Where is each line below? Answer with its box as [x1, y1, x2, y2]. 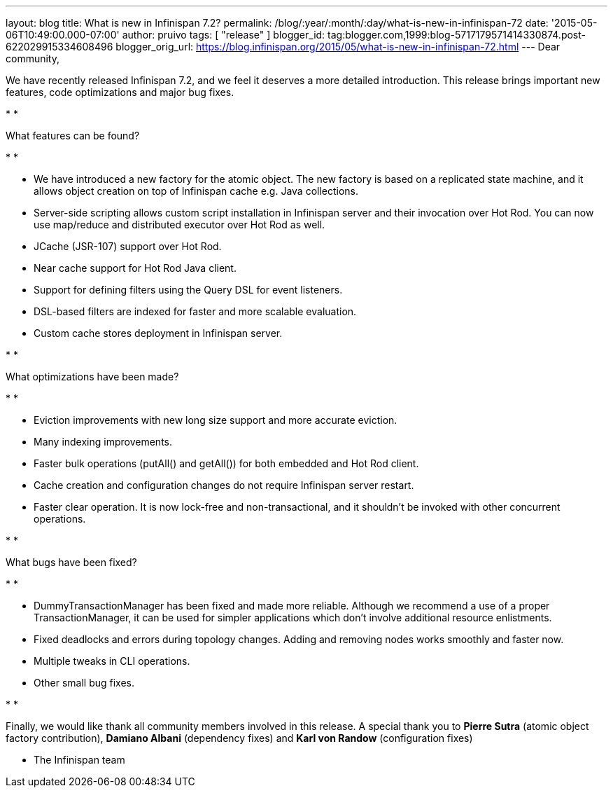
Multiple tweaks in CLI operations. [34, 655, 190, 667]
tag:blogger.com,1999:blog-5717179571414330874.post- [327, 29, 586, 41]
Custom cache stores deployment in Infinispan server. [34, 327, 283, 339]
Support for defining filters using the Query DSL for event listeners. [34, 284, 343, 296]
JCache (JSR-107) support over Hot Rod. [34, 240, 222, 252]
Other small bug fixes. [34, 677, 135, 689]
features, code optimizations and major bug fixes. [6, 86, 234, 98]
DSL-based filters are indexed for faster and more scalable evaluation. [34, 305, 357, 317]
